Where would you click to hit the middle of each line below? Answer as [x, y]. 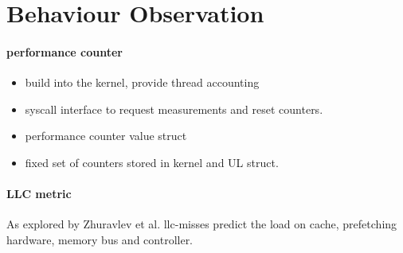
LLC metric [39, 194]
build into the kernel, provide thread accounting [142, 82]
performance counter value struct [106, 136]
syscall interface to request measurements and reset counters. [174, 109]
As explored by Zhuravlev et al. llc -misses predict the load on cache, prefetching [202, 224]
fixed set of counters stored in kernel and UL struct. [152, 162]
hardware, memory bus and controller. [100, 239]
